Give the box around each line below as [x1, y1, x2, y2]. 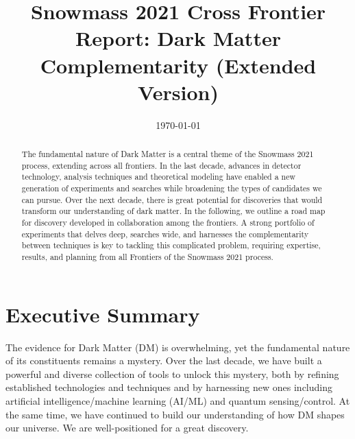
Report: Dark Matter [75, 24, 281, 52]
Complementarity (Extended [40, 51, 317, 79]
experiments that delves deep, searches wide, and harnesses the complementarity [21, 228, 309, 239]
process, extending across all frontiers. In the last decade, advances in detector [21, 159, 302, 171]
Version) [138, 78, 219, 106]
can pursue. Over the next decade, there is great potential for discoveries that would [21, 193, 323, 205]
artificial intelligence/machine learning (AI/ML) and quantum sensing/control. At [5, 393, 350, 407]
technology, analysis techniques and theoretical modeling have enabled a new [21, 171, 296, 182]
